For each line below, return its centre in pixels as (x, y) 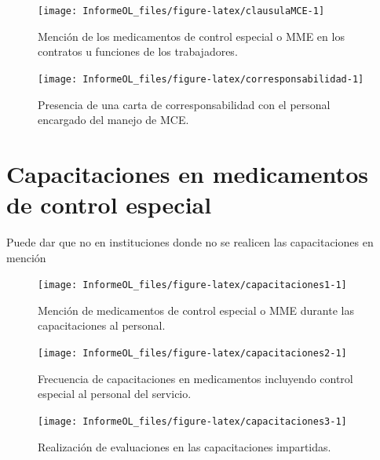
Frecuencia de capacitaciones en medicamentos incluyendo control (195, 378)
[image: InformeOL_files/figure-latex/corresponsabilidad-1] (201, 79)
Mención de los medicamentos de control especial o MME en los (191, 36)
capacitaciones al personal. (102, 325)
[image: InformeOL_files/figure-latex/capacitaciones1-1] (192, 285)
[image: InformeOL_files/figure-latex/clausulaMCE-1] (181, 11)
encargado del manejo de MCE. (113, 120)
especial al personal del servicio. (115, 394)
